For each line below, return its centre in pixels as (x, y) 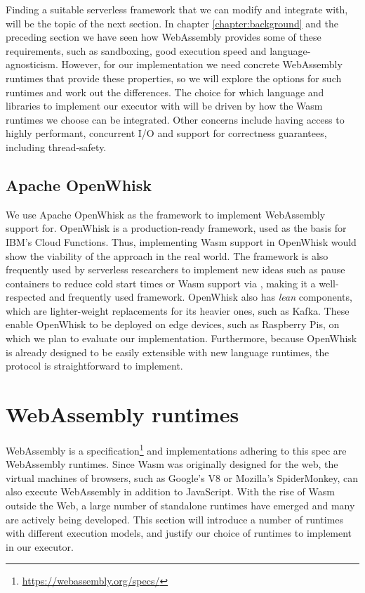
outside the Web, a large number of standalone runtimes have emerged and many (180, 506)
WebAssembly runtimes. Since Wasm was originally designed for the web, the (172, 464)
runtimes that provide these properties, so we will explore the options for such (174, 78)
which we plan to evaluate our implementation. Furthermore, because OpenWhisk (181, 338)
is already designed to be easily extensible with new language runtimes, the (167, 352)
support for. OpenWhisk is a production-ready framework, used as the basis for (176, 228)
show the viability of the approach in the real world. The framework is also (167, 255)
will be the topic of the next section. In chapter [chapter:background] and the (172, 23)
